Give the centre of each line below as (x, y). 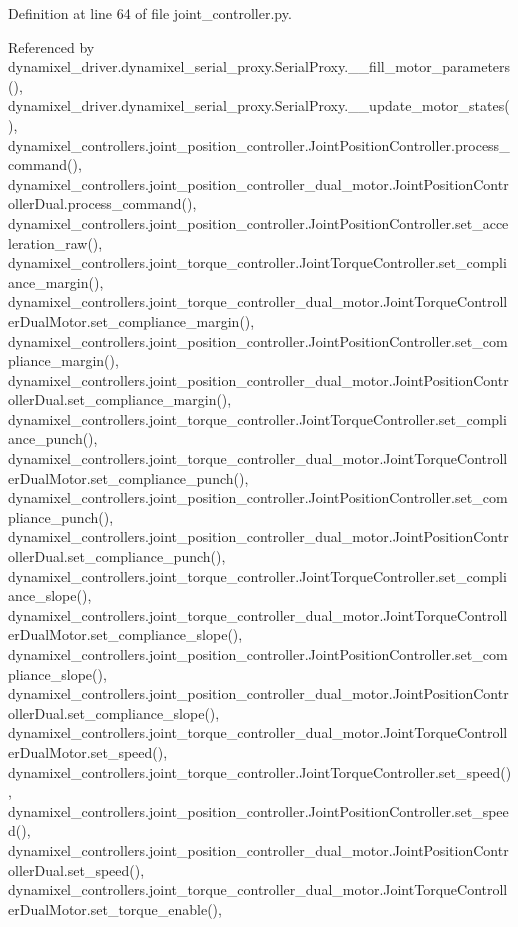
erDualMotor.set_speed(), (88, 751)
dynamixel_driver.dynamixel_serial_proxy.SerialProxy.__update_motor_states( (259, 105)
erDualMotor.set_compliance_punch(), (128, 477)
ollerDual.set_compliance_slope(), (114, 712)
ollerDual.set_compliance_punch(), (117, 556)
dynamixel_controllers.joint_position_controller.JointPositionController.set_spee (258, 810)
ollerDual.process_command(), (102, 203)
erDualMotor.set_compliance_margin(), (131, 320)
